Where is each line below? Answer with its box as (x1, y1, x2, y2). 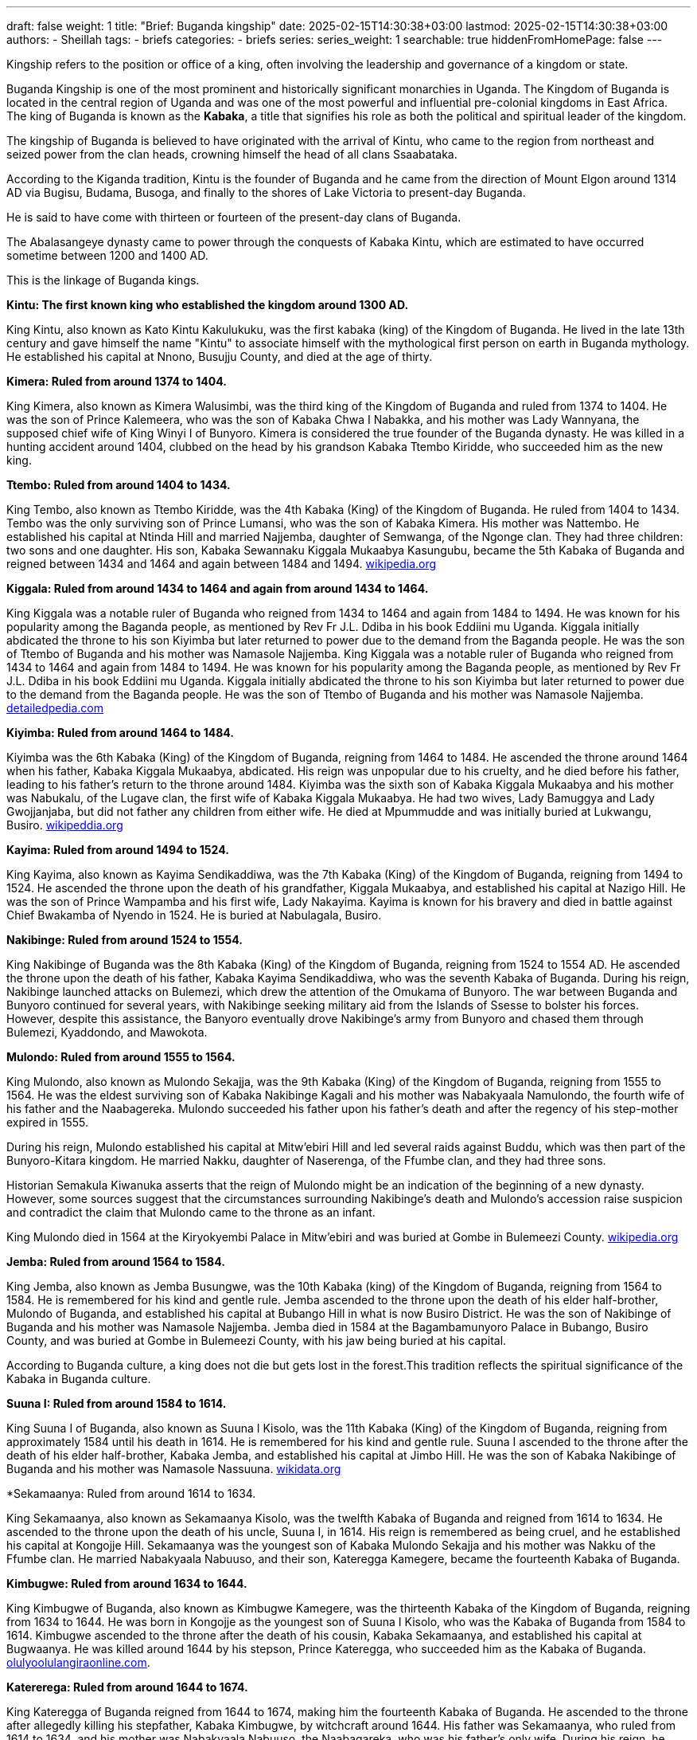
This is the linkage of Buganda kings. (6, 273, 200, 287)
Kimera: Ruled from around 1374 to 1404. (6, 374, 227, 388)
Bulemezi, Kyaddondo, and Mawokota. (6, 1025, 208, 1039)
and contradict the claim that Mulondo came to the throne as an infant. (6, 1205, 376, 1219)
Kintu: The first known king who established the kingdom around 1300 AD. (6, 298, 409, 312)
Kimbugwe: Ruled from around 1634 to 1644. (6, 1577, 247, 1590)
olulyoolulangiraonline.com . (6, 1656, 150, 1669)
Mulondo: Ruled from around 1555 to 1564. (6, 1050, 236, 1064)
